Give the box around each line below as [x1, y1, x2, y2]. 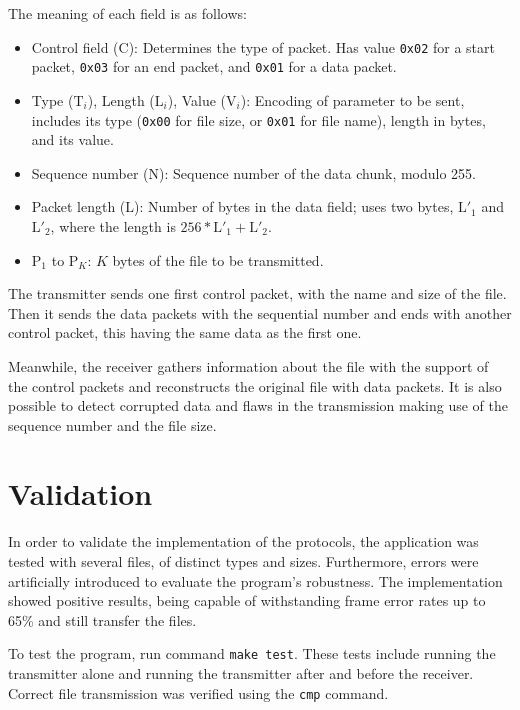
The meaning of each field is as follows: [8, 3, 247, 23]
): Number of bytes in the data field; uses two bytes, [134, 196, 454, 217]
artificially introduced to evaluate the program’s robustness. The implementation [8, 570, 503, 591]
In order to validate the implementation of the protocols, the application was [8, 531, 479, 552]
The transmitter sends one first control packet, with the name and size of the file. [8, 283, 507, 304]
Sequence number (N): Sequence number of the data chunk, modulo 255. [31, 162, 477, 183]
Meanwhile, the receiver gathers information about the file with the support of [8, 355, 489, 376]
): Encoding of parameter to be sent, [240, 89, 465, 110]
